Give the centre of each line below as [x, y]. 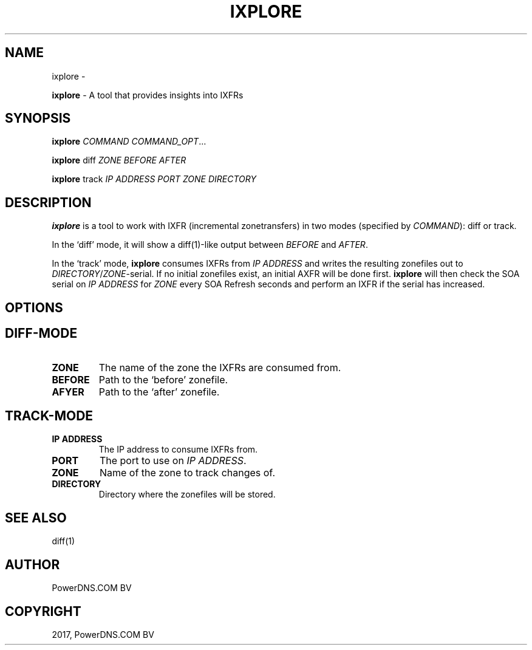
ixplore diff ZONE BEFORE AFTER [119, 160]
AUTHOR [32, 564]
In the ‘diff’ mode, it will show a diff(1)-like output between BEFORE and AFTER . [210, 245]
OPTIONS [34, 307]
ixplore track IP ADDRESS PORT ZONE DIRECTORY [154, 179]
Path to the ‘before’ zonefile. [163, 379]
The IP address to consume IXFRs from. [178, 450]
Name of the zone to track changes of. [187, 473]
